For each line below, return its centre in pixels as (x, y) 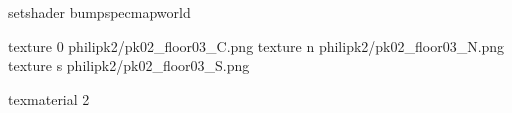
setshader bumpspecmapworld (99, 12)
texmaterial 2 (49, 98)
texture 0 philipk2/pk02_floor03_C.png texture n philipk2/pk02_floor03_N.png (256, 45)
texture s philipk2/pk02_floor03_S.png (129, 65)
